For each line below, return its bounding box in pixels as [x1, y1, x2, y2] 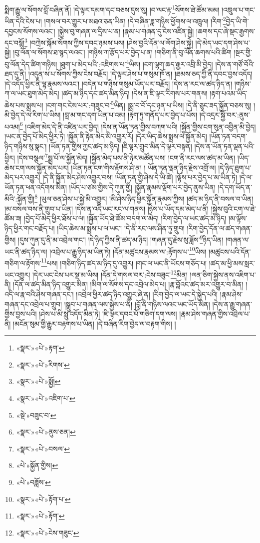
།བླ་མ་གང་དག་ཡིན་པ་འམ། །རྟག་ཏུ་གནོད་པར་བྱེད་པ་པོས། [63, 109, 198, 120]
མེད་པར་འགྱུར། [4, 172, 40, 182]
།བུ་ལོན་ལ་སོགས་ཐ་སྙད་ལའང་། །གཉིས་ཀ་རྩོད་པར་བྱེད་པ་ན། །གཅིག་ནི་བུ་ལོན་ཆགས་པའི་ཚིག [13, 47, 232, 57]
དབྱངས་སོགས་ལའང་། [4, 25, 55, 36]
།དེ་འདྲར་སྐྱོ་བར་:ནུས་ [199, 109, 250, 120]
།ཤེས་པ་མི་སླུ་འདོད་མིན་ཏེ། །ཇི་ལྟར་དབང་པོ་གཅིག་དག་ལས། [39, 308, 177, 319]
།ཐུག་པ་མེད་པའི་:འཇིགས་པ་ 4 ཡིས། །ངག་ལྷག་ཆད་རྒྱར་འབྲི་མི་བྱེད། [59, 57, 213, 69]
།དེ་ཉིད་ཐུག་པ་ [218, 162, 252, 172]
